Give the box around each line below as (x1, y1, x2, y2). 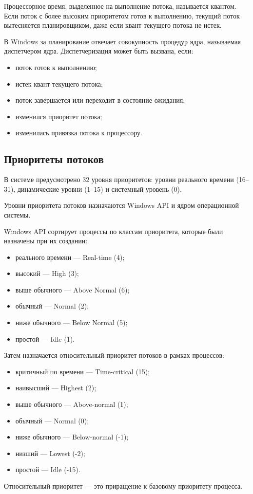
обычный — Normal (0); (15, 415, 89, 425)
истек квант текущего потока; (15, 78, 103, 89)
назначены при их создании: (4, 236, 88, 246)
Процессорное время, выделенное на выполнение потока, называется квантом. (4, 1, 236, 11)
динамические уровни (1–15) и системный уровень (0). (17, 183, 182, 194)
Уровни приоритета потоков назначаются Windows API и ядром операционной (4, 200, 239, 210)
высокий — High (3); (15, 268, 79, 278)
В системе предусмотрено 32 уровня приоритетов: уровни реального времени (4, 174, 234, 184)
